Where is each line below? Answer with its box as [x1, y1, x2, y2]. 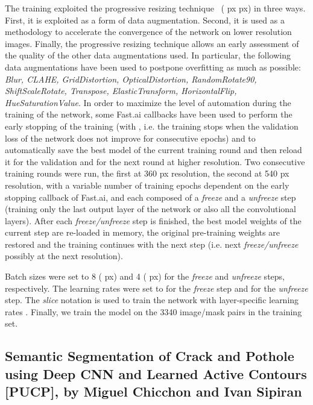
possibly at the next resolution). [5, 250, 123, 262]
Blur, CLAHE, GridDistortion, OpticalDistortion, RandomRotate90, [5, 72, 257, 85]
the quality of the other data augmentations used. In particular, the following [5, 49, 291, 61]
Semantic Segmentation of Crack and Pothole [5, 347, 294, 365]
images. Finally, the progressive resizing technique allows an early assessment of [5, 37, 299, 49]
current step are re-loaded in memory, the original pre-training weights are [5, 226, 280, 239]
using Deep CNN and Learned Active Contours [5, 364, 307, 383]
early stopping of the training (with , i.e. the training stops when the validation [5, 119, 299, 132]
